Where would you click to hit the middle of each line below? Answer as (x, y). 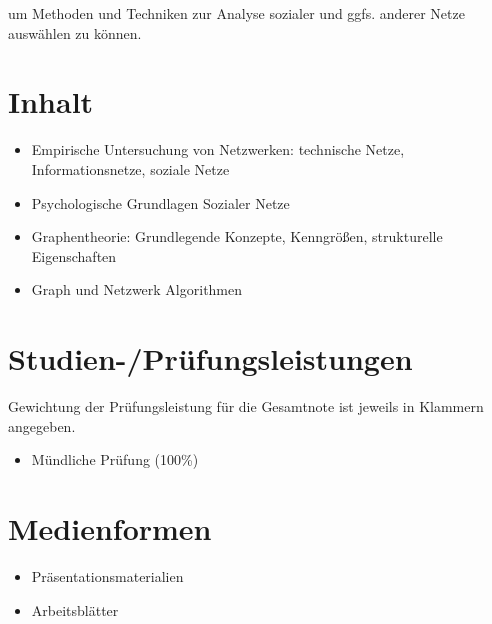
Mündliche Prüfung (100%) (115, 459)
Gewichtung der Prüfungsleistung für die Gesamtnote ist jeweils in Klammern (246, 406)
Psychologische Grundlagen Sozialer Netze (160, 202)
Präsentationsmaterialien (107, 575)
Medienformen (110, 527)
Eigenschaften (74, 255)
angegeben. (42, 425)
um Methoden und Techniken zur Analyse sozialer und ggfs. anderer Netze (236, 13)
